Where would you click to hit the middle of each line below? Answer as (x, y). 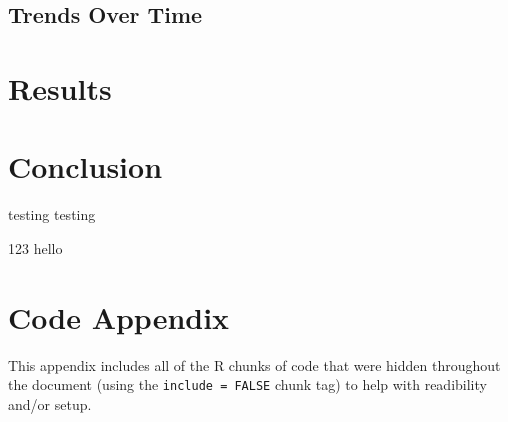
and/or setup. (50, 403)
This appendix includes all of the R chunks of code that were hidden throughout (254, 364)
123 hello (35, 247)
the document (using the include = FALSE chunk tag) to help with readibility (247, 384)
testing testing (52, 214)
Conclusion (85, 166)
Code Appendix (119, 316)
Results (60, 87)
